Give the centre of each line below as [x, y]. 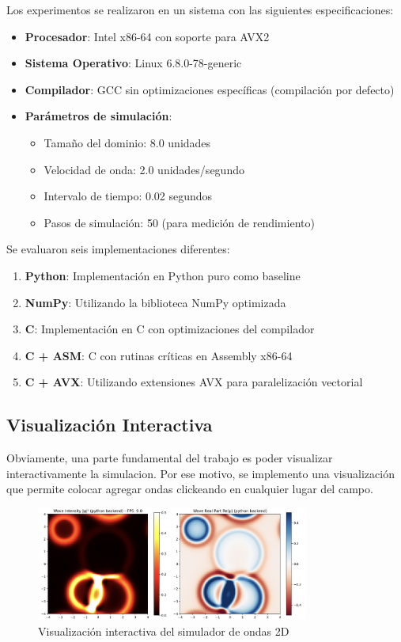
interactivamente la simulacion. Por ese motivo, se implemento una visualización [200, 473]
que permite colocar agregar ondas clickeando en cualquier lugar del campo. [190, 489]
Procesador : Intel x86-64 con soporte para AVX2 [147, 36]
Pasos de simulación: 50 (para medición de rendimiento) [179, 222]
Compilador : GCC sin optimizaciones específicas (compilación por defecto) [210, 89]
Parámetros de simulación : [98, 116]
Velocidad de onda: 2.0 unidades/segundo [144, 169]
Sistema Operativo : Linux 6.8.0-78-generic [133, 63]
